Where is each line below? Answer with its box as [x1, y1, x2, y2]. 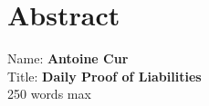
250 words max [7, 84, 91, 103]
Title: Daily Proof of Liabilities [7, 66, 202, 85]
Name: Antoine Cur [7, 49, 129, 68]
